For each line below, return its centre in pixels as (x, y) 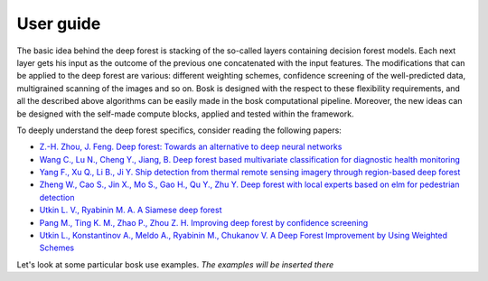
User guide (59, 23)
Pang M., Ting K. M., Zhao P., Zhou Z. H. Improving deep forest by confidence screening (204, 222)
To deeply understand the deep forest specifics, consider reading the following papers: (179, 130)
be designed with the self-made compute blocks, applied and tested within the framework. (185, 114)
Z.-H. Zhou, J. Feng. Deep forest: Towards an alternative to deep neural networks (191, 147)
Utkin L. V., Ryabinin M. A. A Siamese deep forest (131, 210)
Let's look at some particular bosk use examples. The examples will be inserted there (175, 264)
